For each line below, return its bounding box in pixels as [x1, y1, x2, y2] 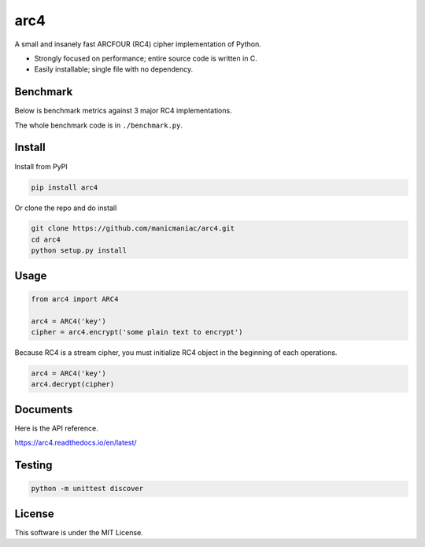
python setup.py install [31, 246, 128, 255]
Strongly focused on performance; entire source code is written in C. [34, 54, 257, 63]
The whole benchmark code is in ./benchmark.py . [14, 120, 183, 130]
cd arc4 [31, 235, 61, 244]
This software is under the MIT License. [14, 527, 143, 537]
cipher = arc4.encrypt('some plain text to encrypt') [31, 327, 243, 337]
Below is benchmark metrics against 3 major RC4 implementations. [14, 106, 232, 116]
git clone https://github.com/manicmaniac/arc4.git [31, 224, 235, 233]
